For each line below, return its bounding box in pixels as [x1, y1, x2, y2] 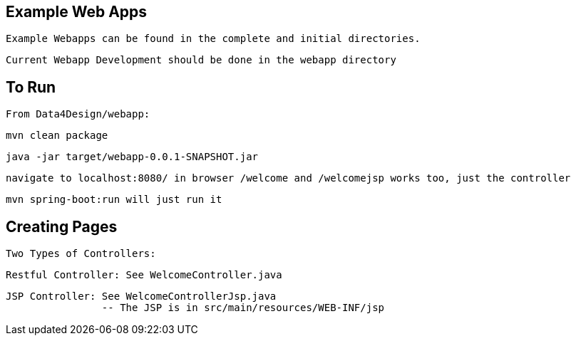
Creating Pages [6, 217, 118, 236]
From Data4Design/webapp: [6, 108, 150, 120]
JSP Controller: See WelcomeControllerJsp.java [6, 290, 277, 303]
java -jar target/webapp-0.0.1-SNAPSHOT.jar [6, 151, 259, 163]
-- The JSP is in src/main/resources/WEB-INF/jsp [101, 302, 385, 314]
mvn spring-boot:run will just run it [6, 194, 222, 206]
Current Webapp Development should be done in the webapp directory [6, 54, 396, 66]
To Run [6, 78, 56, 96]
